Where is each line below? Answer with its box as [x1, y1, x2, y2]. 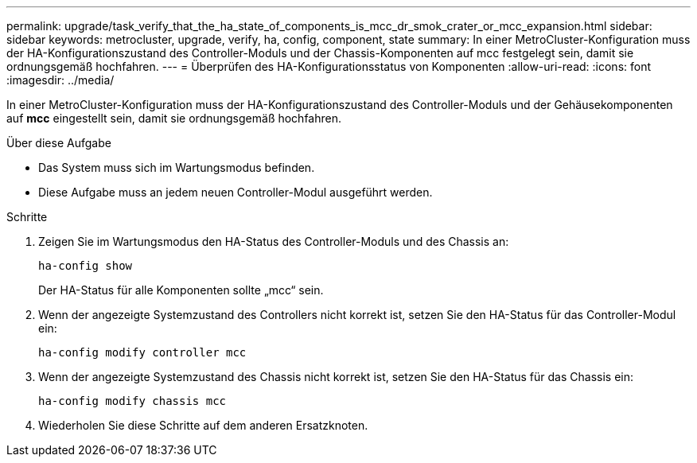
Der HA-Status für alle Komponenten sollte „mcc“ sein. [38, 283, 324, 297]
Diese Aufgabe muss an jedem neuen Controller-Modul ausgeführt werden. [38, 185, 433, 199]
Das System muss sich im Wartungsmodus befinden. [38, 161, 315, 174]
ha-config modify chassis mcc [38, 395, 227, 407]
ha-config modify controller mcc [38, 346, 247, 359]
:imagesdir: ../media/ [6, 73, 115, 87]
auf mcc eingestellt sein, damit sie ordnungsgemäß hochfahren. [6, 111, 342, 125]
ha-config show [38, 259, 133, 272]
